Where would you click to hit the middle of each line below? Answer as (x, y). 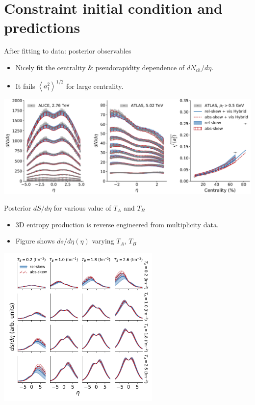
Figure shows (35, 241)
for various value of (82, 208)
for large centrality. (95, 85)
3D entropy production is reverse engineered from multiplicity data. (117, 224)
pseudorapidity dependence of (140, 67)
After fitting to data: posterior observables (68, 51)
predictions (42, 27)
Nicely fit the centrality (51, 67)
